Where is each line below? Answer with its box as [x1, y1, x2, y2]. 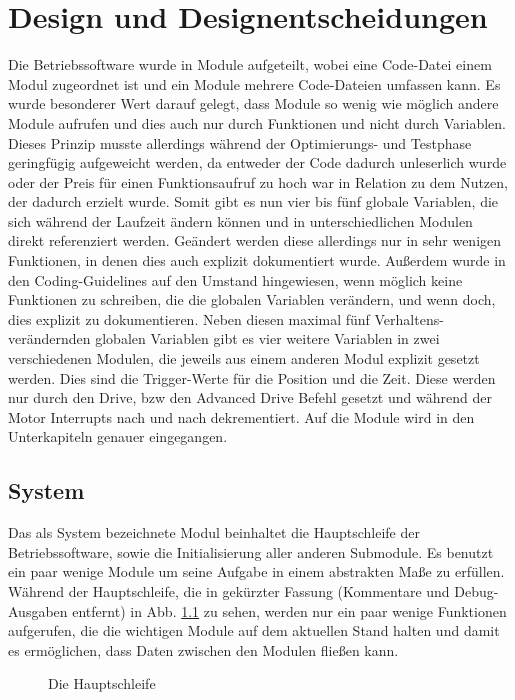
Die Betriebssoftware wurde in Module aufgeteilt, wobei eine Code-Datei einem [8, 54, 492, 75]
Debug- [454, 580, 499, 601]
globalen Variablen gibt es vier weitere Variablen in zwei [95, 328, 440, 349]
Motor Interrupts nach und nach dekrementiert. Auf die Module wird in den [8, 406, 475, 427]
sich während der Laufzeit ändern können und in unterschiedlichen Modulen [8, 210, 473, 231]
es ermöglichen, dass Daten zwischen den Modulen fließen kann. [8, 639, 399, 660]
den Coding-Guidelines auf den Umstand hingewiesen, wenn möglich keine [8, 269, 463, 290]
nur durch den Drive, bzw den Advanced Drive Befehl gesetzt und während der [8, 387, 492, 408]
